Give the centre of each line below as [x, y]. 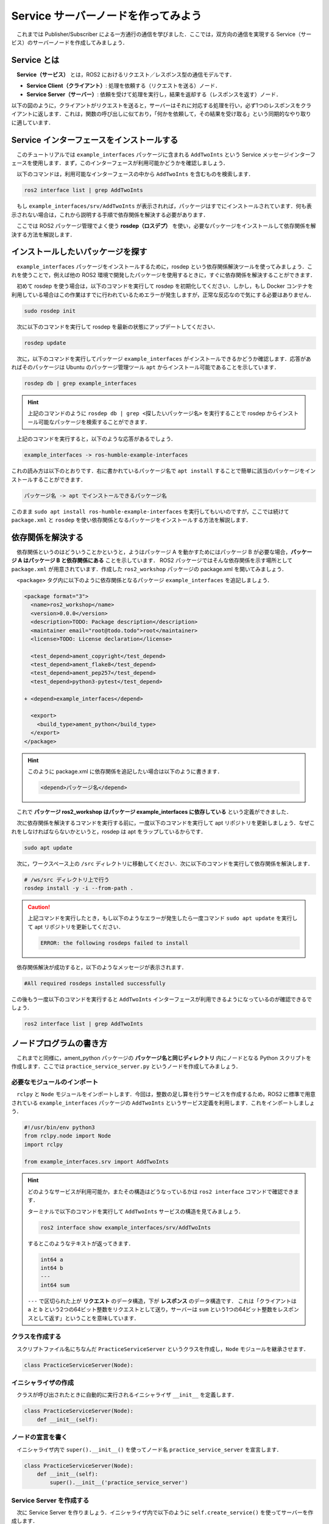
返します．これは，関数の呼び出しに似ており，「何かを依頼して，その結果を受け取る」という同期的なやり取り [175, 114]
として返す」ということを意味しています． [86, 1318]
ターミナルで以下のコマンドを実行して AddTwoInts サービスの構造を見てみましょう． [136, 1211]
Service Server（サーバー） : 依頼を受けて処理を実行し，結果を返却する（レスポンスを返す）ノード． [154, 94]
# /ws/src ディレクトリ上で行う [67, 880]
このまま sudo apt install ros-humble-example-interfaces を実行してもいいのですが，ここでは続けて [150, 511]
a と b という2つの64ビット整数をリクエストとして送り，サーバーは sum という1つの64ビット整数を [153, 1309]
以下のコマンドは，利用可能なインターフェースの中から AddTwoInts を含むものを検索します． [135, 174]
